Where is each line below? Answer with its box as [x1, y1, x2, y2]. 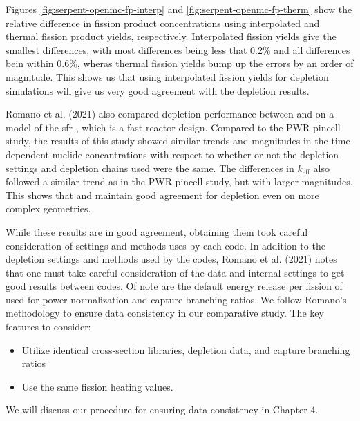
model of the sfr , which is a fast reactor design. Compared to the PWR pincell [6, 120, 341, 134]
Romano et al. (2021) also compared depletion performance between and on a [6, 106, 334, 121]
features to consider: [6, 319, 91, 334]
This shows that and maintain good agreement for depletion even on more [6, 187, 319, 202]
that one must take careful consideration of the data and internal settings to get [6, 265, 345, 279]
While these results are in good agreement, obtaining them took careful [6, 224, 308, 238]
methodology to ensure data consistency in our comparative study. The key [6, 306, 324, 320]
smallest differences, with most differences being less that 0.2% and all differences [6, 42, 350, 57]
